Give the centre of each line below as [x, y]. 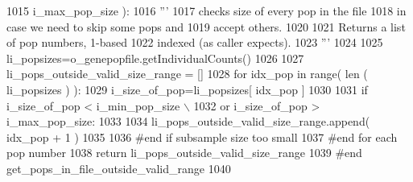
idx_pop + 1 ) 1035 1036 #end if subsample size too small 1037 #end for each [202, 136]
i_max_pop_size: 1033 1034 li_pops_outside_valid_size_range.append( [188, 121]
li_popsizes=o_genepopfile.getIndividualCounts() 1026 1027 [155, 58]
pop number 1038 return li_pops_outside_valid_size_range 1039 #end [184, 153]
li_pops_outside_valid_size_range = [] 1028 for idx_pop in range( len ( [187, 74]
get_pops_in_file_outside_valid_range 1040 [119, 168]
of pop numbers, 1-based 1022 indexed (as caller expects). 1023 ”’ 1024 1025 [195, 42]
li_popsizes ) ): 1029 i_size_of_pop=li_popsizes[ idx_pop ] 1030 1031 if [187, 89]
